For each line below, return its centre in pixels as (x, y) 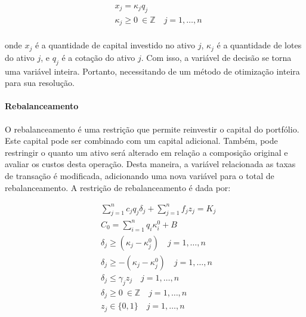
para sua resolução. (40, 83)
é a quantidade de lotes (259, 45)
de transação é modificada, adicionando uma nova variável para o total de (140, 175)
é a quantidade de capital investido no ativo (115, 45)
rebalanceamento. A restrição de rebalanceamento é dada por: (118, 187)
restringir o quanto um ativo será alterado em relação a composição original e (146, 152)
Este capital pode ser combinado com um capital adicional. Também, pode (141, 141)
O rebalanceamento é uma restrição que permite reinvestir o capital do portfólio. (152, 129)
